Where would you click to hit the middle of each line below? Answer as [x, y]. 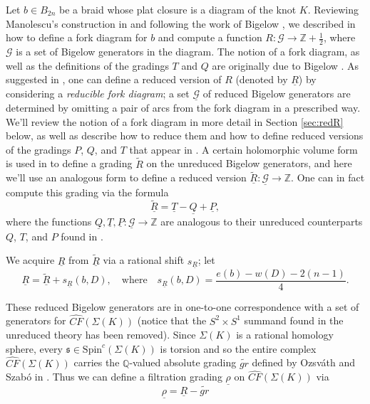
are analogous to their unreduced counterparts [262, 221]
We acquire [30, 260]
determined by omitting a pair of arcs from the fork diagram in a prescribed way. [183, 108]
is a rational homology [285, 335]
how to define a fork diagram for [77, 37]
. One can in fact [328, 177]
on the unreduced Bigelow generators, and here [249, 163]
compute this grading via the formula [87, 192]
